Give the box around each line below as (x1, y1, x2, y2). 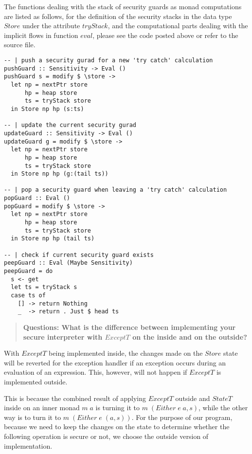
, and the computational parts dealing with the (108, 20, 248, 31)
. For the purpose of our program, (131, 412, 233, 422)
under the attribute (22, 20, 80, 31)
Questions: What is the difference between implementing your (23, 322, 236, 332)
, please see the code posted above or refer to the (92, 30, 238, 40)
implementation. (4, 440, 53, 451)
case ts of (11, 292, 46, 299)
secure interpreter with (23, 331, 103, 342)
